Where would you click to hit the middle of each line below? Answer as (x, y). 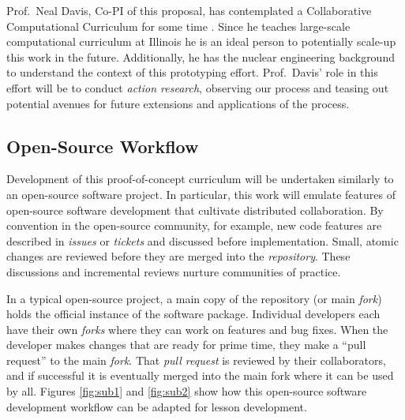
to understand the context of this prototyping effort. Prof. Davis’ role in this (192, 72)
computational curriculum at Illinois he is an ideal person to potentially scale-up (201, 41)
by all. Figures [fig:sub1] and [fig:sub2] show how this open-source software (187, 391)
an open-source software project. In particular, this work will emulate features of (201, 194)
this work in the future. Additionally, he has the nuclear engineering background (201, 56)
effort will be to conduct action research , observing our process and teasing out (198, 87)
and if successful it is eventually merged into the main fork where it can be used (200, 375)
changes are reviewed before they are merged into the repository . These (178, 256)
